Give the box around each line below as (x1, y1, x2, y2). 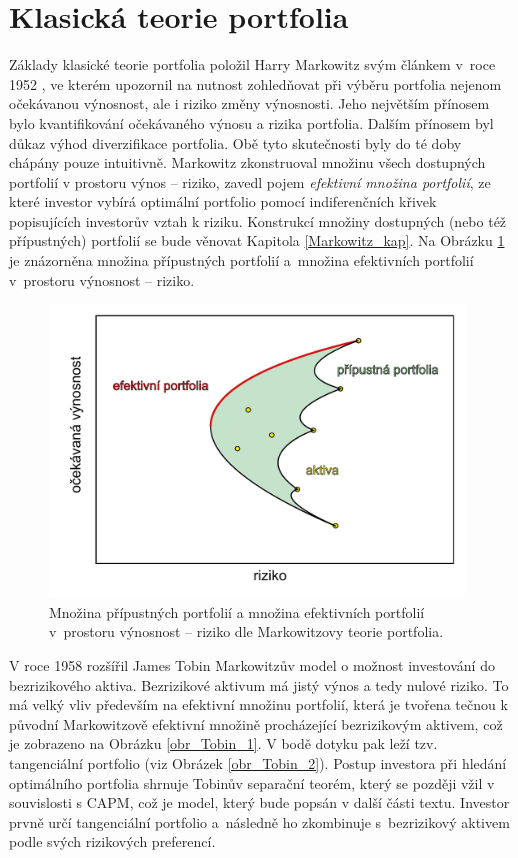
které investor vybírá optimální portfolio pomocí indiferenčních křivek (9, 191, 437, 212)
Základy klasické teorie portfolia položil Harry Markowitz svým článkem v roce (9, 54, 496, 75)
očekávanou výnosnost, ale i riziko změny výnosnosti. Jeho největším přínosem (9, 93, 490, 114)
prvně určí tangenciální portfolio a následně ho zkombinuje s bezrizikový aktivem (9, 811, 510, 832)
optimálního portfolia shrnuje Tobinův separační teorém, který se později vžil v (9, 772, 495, 793)
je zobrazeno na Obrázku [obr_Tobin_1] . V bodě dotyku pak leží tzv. (9, 733, 438, 754)
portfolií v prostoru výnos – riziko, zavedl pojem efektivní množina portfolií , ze (9, 171, 491, 192)
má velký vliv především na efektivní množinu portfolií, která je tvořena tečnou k (9, 694, 508, 715)
